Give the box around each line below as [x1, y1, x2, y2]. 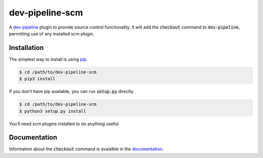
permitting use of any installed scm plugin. [9, 31, 94, 36]
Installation [9, 44, 44, 52]
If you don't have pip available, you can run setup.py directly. [9, 89, 135, 95]
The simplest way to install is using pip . [9, 56, 88, 62]
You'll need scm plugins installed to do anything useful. [9, 121, 120, 126]
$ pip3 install [19, 76, 56, 82]
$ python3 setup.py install [19, 108, 86, 114]
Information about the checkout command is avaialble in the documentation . [9, 146, 164, 152]
